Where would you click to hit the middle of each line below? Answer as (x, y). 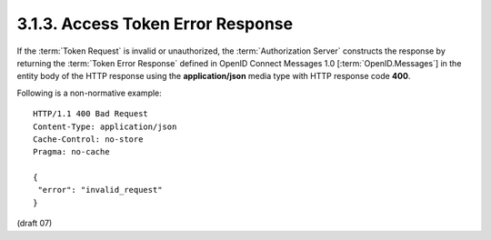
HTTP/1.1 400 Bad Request (91, 114)
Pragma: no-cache (71, 152)
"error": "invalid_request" (100, 190)
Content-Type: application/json (105, 126)
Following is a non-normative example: (90, 93)
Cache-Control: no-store (88, 139)
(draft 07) (35, 224)
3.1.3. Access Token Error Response (155, 24)
